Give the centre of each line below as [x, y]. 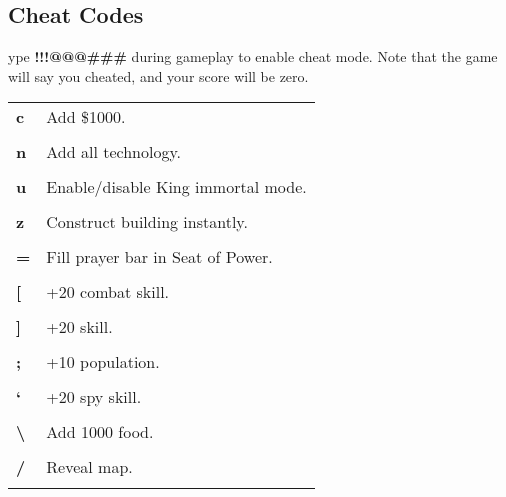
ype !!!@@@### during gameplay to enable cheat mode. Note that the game [253, 56]
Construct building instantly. [147, 222]
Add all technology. [114, 152]
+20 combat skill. [108, 292]
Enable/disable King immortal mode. [176, 187]
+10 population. [103, 362]
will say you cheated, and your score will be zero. [158, 75]
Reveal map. [89, 467]
